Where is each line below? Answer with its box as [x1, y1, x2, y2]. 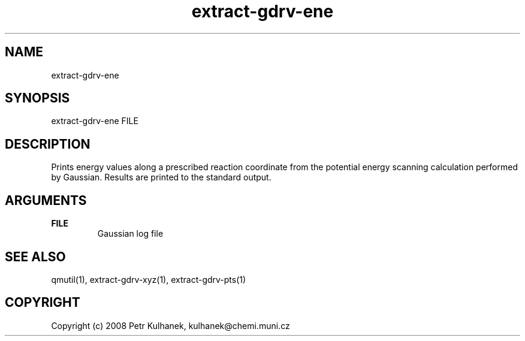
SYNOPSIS [5, 90, 70, 106]
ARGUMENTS [5, 192, 87, 208]
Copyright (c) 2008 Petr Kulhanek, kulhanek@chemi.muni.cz [51, 320, 290, 331]
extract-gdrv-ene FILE [51, 116, 138, 126]
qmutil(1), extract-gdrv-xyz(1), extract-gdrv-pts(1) [51, 274, 246, 285]
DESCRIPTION [5, 136, 90, 152]
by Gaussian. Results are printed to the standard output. [51, 172, 271, 183]
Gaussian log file [97, 228, 164, 239]
